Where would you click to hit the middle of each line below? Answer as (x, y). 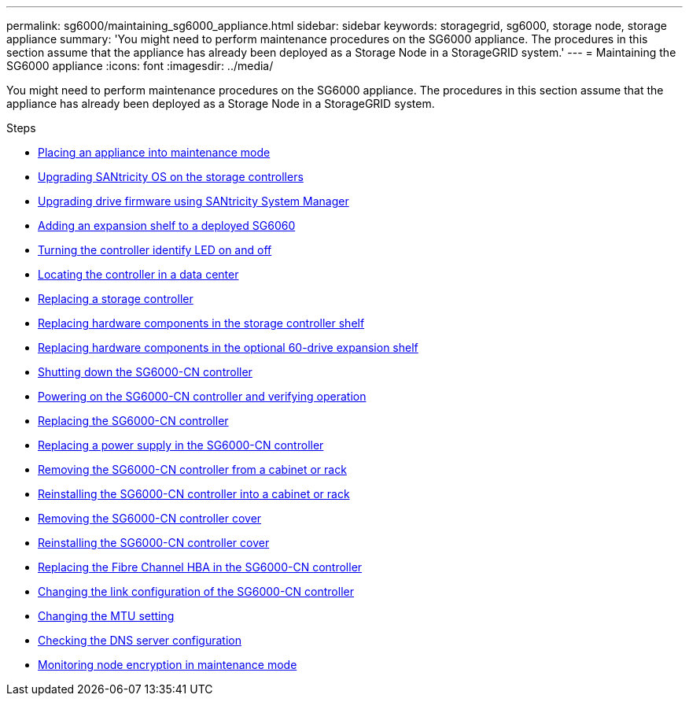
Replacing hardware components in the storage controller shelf (201, 323)
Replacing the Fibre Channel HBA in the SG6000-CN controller (200, 567)
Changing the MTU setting (106, 616)
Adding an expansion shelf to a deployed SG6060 (167, 225)
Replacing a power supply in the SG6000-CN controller (181, 445)
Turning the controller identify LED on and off (155, 250)
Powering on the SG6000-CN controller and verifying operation (202, 396)
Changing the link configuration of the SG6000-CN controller (196, 591)
